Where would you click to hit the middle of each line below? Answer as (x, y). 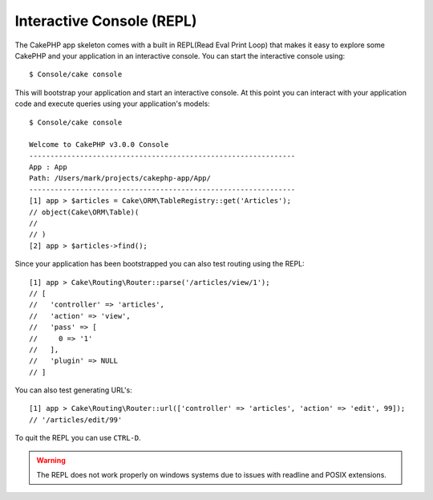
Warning (51, 460)
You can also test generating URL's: (73, 390)
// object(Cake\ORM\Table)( (84, 212)
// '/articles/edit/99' (76, 420)
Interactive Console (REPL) (106, 21)
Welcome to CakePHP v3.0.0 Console (99, 145)
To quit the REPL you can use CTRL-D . (78, 438)
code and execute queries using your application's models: (112, 104)
